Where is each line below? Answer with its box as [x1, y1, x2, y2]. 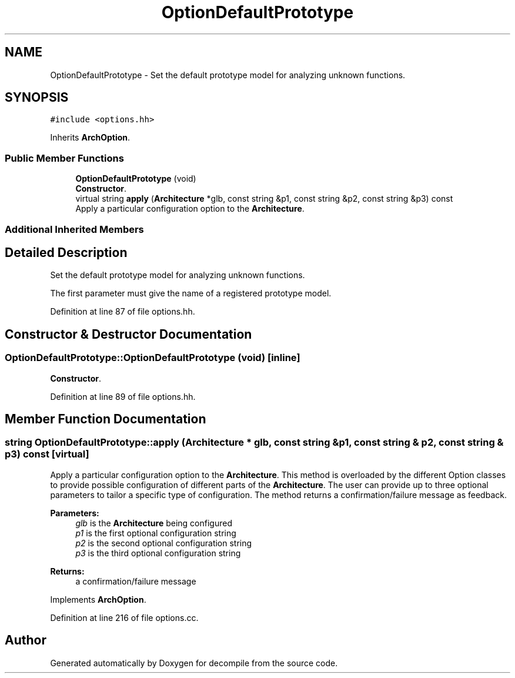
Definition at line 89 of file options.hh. [50, 391, 196, 402]
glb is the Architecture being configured [75, 517, 232, 528]
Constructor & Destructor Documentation [5, 326, 252, 342]
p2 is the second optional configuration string [75, 537, 252, 548]
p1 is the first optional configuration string [75, 527, 236, 538]
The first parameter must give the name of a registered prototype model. [50, 288, 332, 299]
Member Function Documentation [5, 412, 206, 427]
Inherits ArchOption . [50, 132, 131, 143]
